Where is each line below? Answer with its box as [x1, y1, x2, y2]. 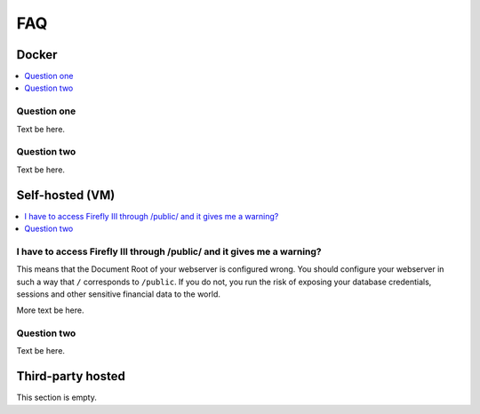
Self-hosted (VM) [16, 187, 116, 203]
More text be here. [16, 305, 84, 315]
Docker [16, 47, 58, 62]
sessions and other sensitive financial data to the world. [16, 289, 221, 299]
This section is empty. [16, 392, 98, 403]
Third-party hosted [16, 369, 126, 384]
